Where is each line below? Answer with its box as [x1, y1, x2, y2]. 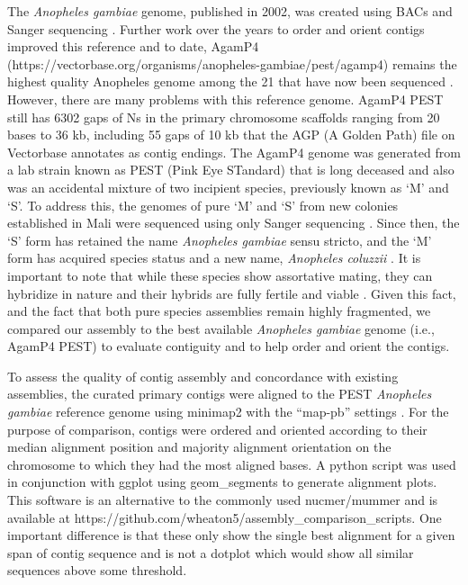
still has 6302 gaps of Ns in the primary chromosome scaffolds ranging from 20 [7, 107, 440, 126]
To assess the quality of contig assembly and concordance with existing [7, 366, 399, 385]
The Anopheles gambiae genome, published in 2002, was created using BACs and [7, 2, 453, 20]
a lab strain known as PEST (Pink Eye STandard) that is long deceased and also [7, 160, 454, 179]
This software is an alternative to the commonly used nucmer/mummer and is [7, 490, 438, 509]
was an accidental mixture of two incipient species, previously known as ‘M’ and [7, 177, 449, 196]
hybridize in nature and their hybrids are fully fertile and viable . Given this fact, [7, 283, 456, 302]
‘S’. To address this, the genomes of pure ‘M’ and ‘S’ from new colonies [7, 195, 399, 214]
